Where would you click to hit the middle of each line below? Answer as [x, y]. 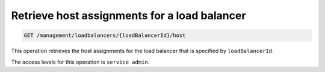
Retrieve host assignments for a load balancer [128, 15]
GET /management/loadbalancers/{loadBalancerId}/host [105, 35]
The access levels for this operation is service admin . [80, 62]
